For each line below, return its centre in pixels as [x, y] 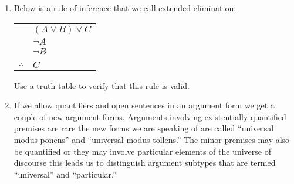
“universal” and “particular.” [65, 174]
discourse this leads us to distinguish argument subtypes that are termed [145, 163]
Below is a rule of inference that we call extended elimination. [125, 8]
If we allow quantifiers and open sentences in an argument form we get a [144, 105]
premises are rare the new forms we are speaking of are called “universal [144, 128]
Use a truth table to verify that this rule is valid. [102, 85]
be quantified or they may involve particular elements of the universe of [142, 151]
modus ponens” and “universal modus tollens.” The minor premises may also [152, 139]
